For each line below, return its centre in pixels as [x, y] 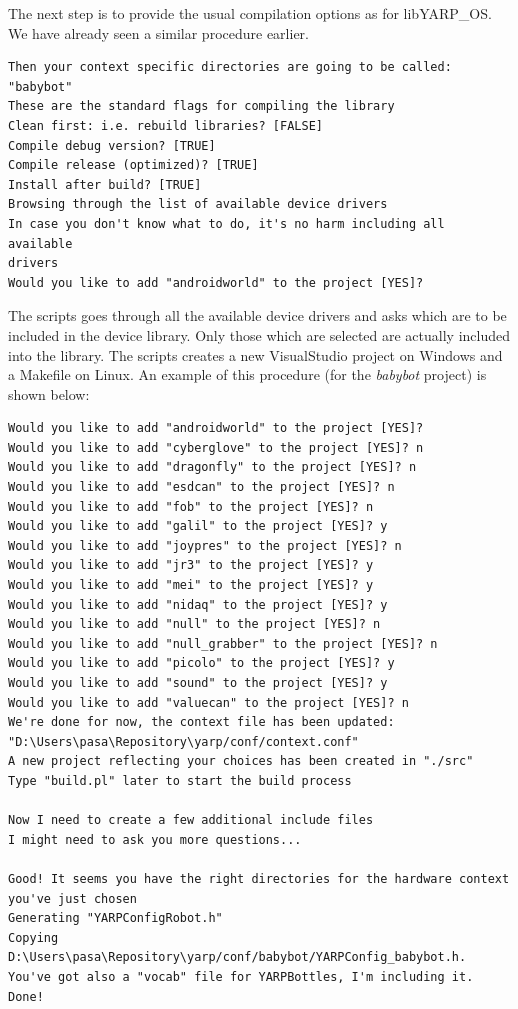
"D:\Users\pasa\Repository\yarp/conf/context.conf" [183, 741]
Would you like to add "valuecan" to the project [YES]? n [208, 702]
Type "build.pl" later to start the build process [180, 780]
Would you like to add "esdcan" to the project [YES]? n [201, 487]
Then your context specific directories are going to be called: [230, 67]
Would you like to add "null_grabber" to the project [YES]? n [223, 643]
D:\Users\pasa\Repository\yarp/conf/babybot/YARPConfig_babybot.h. [237, 957]
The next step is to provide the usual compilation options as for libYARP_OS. [250, 13]
